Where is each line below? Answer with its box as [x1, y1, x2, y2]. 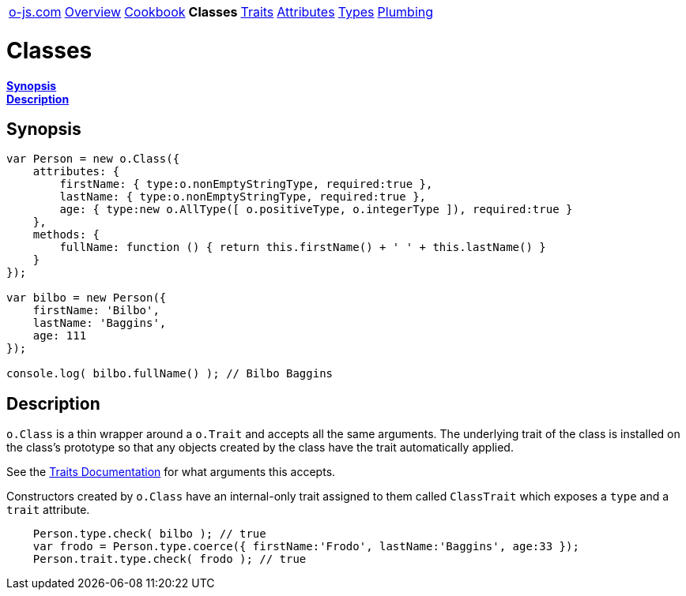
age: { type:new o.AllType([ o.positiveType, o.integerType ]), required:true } [59, 203, 573, 216]
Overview [64, 4, 122, 20]
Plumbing [377, 4, 434, 20]
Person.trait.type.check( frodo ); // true [32, 553, 307, 566]
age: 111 [32, 329, 87, 343]
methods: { [32, 228, 100, 242]
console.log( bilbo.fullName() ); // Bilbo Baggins [6, 367, 334, 380]
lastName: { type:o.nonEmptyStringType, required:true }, [59, 190, 427, 204]
